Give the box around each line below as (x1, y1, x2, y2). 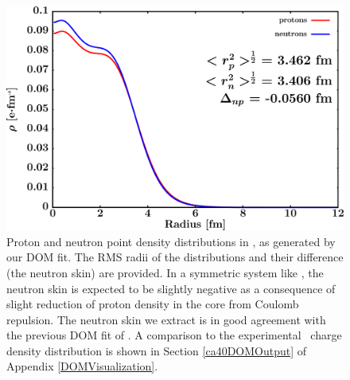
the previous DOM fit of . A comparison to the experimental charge (6, 327, 342, 343)
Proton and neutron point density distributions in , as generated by (6, 233, 336, 249)
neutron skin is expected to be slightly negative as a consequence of (6, 280, 336, 296)
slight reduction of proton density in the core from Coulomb (6, 296, 299, 312)
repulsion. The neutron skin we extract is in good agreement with (6, 311, 326, 327)
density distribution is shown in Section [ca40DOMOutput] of (6, 342, 307, 358)
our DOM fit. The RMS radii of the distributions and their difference (6, 249, 344, 265)
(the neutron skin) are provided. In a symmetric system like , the (6, 264, 324, 280)
